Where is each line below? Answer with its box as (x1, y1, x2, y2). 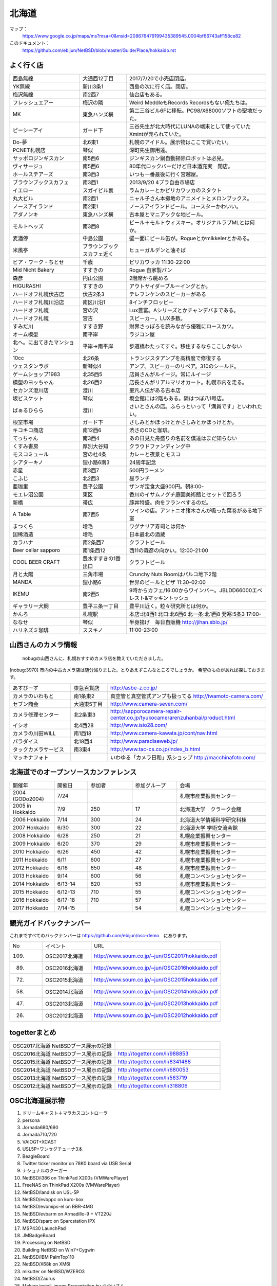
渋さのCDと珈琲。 (129, 426, 173, 434)
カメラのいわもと (12, 692, 54, 700)
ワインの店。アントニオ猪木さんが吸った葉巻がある (129, 507, 252, 514)
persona (22, 1117, 40, 1123)
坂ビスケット (12, 395, 44, 402)
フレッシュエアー (12, 99, 54, 106)
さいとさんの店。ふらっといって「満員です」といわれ (129, 403, 258, 410)
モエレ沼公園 (12, 491, 44, 498)
